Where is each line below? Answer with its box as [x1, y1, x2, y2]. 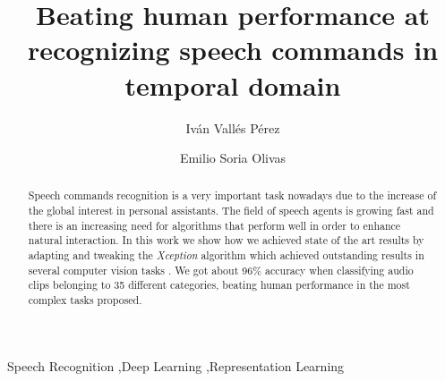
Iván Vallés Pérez [185, 118, 280, 137]
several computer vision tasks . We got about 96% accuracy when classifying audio [28, 262, 414, 277]
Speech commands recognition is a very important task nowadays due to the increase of [28, 188, 437, 203]
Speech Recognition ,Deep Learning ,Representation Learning [7, 356, 345, 375]
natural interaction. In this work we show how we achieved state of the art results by [28, 233, 424, 248]
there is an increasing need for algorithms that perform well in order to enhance [28, 217, 401, 233]
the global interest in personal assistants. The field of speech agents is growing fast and [28, 203, 434, 218]
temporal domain [124, 66, 341, 103]
